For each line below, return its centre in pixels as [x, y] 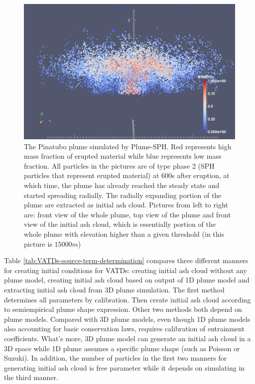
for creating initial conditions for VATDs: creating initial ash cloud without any [126, 270]
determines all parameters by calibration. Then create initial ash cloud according [127, 299]
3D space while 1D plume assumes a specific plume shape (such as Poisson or [122, 348]
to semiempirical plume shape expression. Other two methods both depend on [123, 309]
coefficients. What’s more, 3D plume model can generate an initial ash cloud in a [127, 338]
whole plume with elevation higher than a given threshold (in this [124, 234]
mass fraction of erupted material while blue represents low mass [123, 156]
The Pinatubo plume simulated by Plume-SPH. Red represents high [128, 146]
